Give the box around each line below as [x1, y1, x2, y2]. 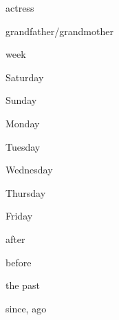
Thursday [6, 185, 46, 200]
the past [6, 278, 40, 292]
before [6, 255, 32, 269]
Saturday [6, 70, 44, 84]
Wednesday [6, 162, 53, 177]
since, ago [6, 301, 47, 315]
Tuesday [6, 139, 41, 153]
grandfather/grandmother [6, 23, 113, 38]
